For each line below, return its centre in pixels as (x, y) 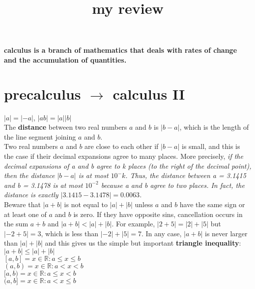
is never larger (226, 233)
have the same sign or (212, 204)
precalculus (42, 93)
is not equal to (86, 204)
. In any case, (161, 233)
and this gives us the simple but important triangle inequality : (143, 243)
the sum (16, 224)
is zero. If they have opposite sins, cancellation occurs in (158, 214)
